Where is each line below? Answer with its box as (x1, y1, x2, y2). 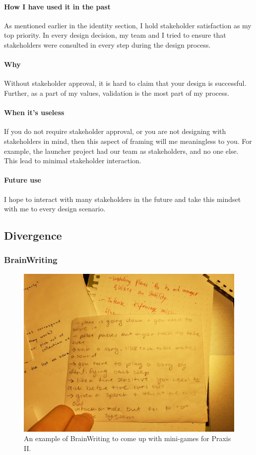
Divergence (4, 228, 62, 243)
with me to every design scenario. (4, 203, 106, 214)
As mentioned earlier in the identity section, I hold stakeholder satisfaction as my (4, 20, 252, 30)
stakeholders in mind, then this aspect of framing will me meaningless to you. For (4, 135, 252, 146)
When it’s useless (4, 107, 64, 118)
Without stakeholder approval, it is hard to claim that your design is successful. (4, 78, 247, 88)
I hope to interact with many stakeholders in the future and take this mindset (4, 194, 241, 204)
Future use (4, 175, 41, 185)
